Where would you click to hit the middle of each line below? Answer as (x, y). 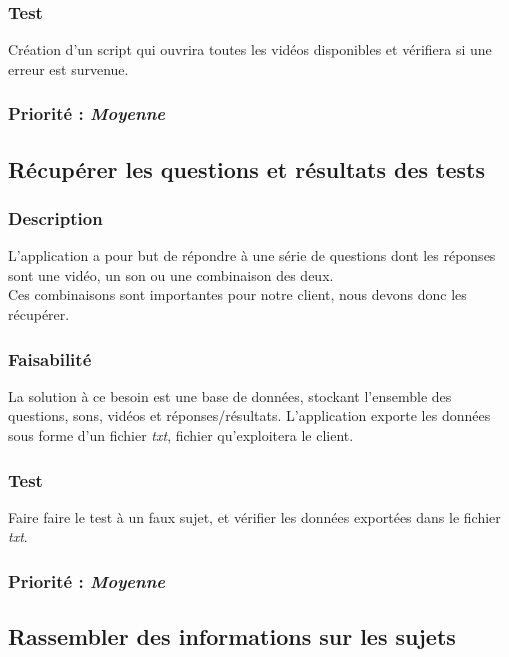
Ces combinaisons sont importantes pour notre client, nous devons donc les (237, 294)
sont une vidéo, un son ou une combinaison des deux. (171, 274)
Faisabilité (50, 358)
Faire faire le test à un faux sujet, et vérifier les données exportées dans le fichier (254, 516)
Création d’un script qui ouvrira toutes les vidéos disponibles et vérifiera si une (250, 49)
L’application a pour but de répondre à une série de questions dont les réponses (252, 255)
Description (55, 217)
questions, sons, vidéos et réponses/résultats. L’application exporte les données (249, 415)
